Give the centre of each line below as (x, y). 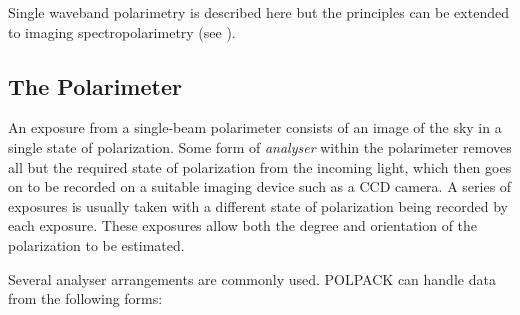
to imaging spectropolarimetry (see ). (122, 31)
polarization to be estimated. (96, 244)
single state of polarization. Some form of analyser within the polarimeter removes (260, 146)
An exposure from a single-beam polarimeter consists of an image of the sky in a (255, 127)
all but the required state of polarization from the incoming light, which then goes (260, 166)
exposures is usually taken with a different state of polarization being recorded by (258, 205)
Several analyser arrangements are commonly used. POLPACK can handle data (252, 278)
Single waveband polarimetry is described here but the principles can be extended (258, 12)
